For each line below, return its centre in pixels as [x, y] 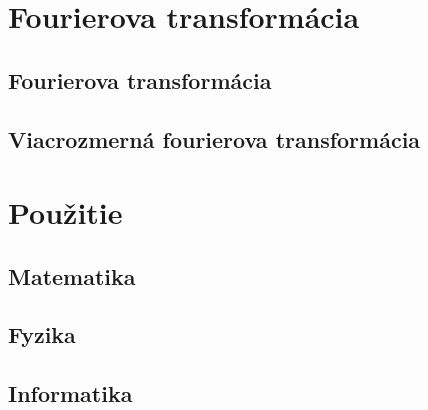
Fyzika [42, 334]
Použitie [65, 212]
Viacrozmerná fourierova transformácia [214, 138]
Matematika [72, 275]
